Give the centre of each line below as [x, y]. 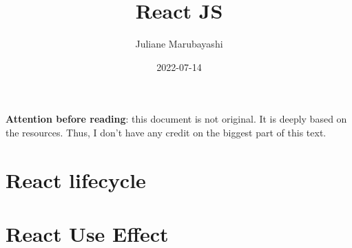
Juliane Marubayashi [179, 44]
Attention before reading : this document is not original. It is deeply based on [176, 119]
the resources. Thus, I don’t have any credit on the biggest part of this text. [166, 132]
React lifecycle [76, 179]
